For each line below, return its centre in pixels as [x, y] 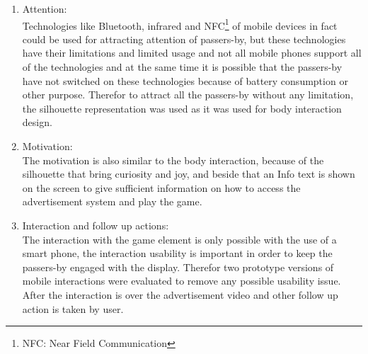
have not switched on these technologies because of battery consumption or [185, 80]
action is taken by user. [73, 308]
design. [37, 122]
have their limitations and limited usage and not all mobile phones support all [192, 53]
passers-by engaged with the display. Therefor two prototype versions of [178, 267]
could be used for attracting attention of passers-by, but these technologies [184, 39]
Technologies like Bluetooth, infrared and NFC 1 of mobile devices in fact [180, 24]
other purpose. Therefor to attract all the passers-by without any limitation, [188, 95]
